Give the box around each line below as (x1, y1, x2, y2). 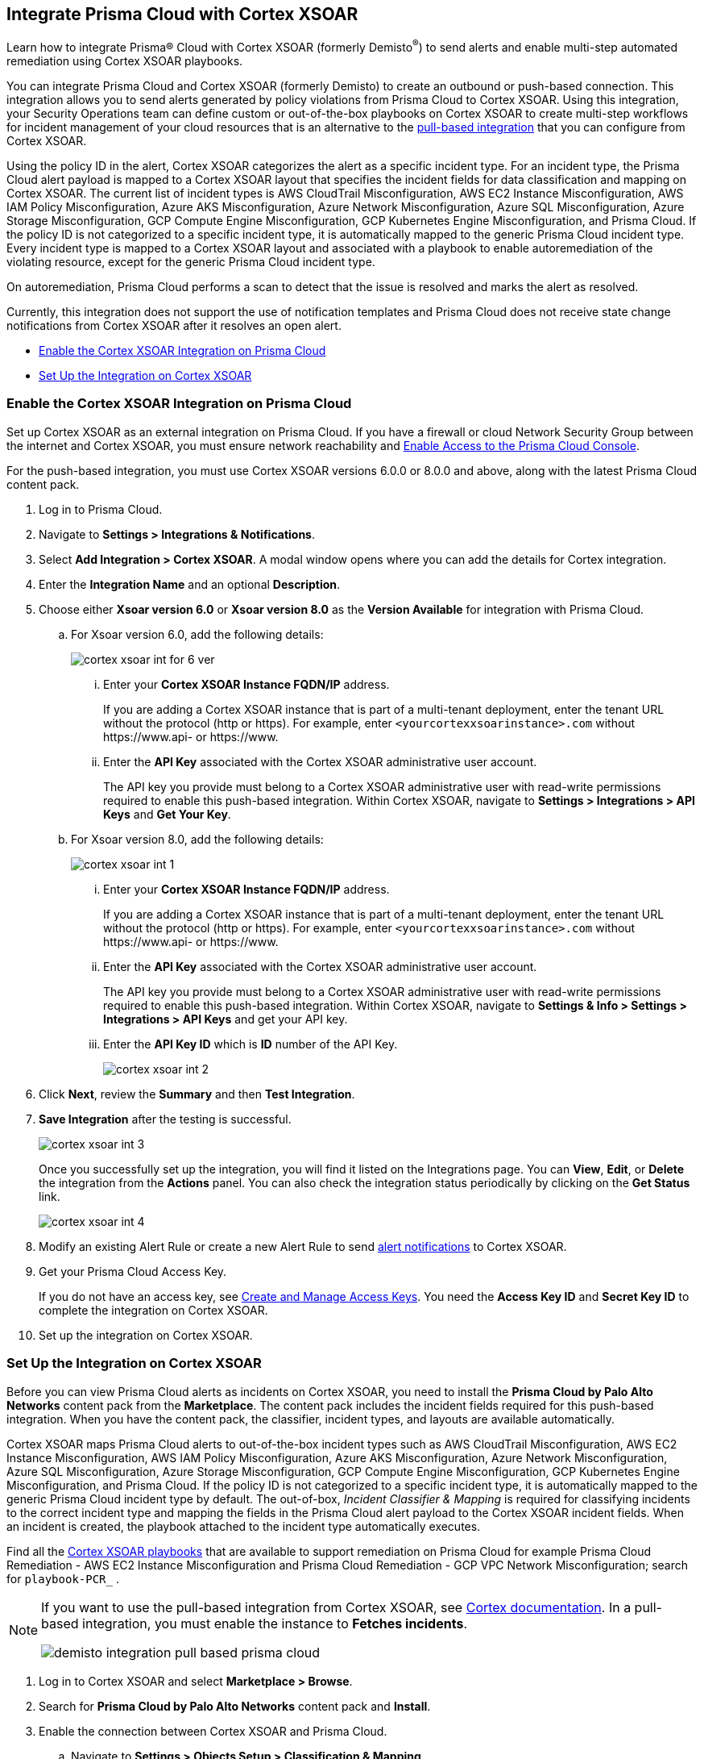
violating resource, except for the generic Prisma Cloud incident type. (6, 255, 375, 269)
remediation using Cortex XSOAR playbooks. (6, 54, 243, 69)
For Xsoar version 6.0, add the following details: (71, 627, 324, 641)
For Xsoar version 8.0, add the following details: (71, 832, 324, 846)
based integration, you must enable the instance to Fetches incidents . (41, 1615, 467, 1632)
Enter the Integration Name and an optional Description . (39, 577, 341, 591)
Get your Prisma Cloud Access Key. (39, 1264, 227, 1278)
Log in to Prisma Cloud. (39, 502, 163, 516)
